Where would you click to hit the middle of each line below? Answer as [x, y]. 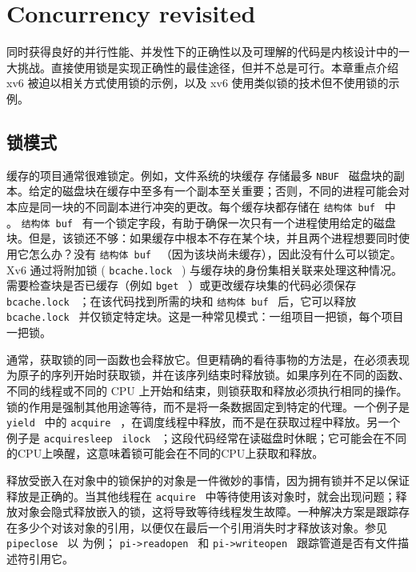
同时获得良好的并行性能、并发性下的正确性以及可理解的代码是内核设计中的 [202, 52]
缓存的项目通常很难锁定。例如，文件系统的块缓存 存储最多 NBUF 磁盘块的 [200, 175]
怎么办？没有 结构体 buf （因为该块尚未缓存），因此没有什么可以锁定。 [215, 253]
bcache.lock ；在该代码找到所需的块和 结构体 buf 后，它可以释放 [182, 300]
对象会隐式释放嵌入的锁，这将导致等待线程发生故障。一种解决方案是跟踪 [208, 512]
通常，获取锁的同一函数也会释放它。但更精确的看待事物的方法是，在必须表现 [208, 359]
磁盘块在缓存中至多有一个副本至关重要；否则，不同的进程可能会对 [236, 191]
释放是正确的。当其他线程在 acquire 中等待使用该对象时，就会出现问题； [201, 496]
